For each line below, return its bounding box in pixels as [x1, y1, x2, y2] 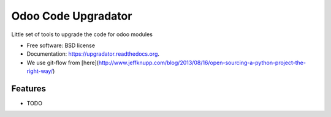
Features [11, 83, 46, 94]
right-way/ [26, 67, 53, 75]
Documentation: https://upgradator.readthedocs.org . [26, 50, 159, 58]
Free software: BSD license [26, 42, 95, 49]
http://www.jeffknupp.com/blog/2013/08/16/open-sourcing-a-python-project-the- [98, 59, 306, 66]
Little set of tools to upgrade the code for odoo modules [11, 31, 153, 38]
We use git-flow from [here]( [26, 59, 99, 66]
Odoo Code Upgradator [11, 9, 132, 23]
